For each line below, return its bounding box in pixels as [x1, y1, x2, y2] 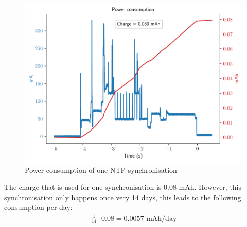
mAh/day [146, 215, 177, 222]
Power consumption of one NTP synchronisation [25, 164, 177, 175]
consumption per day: [4, 202, 73, 213]
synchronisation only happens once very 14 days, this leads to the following [4, 191, 241, 202]
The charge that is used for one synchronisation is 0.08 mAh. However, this [4, 182, 242, 193]
